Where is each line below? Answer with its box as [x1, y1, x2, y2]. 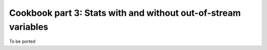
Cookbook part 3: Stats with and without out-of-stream [9, 7, 241, 18]
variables [9, 21, 48, 32]
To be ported [9, 39, 36, 45]
